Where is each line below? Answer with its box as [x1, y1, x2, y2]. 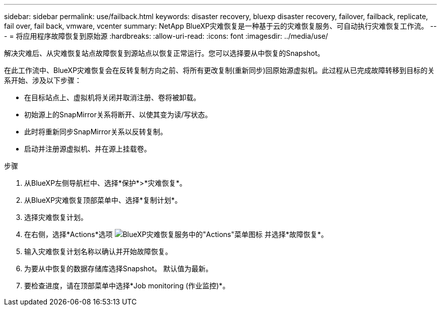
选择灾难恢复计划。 [24, 213, 88, 221]
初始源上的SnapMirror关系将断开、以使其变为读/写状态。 [24, 110, 212, 119]
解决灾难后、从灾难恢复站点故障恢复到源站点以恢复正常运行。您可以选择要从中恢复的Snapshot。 [4, 49, 325, 57]
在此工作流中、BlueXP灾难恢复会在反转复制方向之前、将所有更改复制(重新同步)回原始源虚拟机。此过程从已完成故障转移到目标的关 [4, 66, 435, 74]
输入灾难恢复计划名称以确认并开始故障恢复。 [24, 247, 172, 256]
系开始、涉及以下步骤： [4, 76, 82, 85]
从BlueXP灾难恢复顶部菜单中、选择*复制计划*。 [24, 196, 182, 204]
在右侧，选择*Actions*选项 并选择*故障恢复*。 [24, 230, 328, 239]
